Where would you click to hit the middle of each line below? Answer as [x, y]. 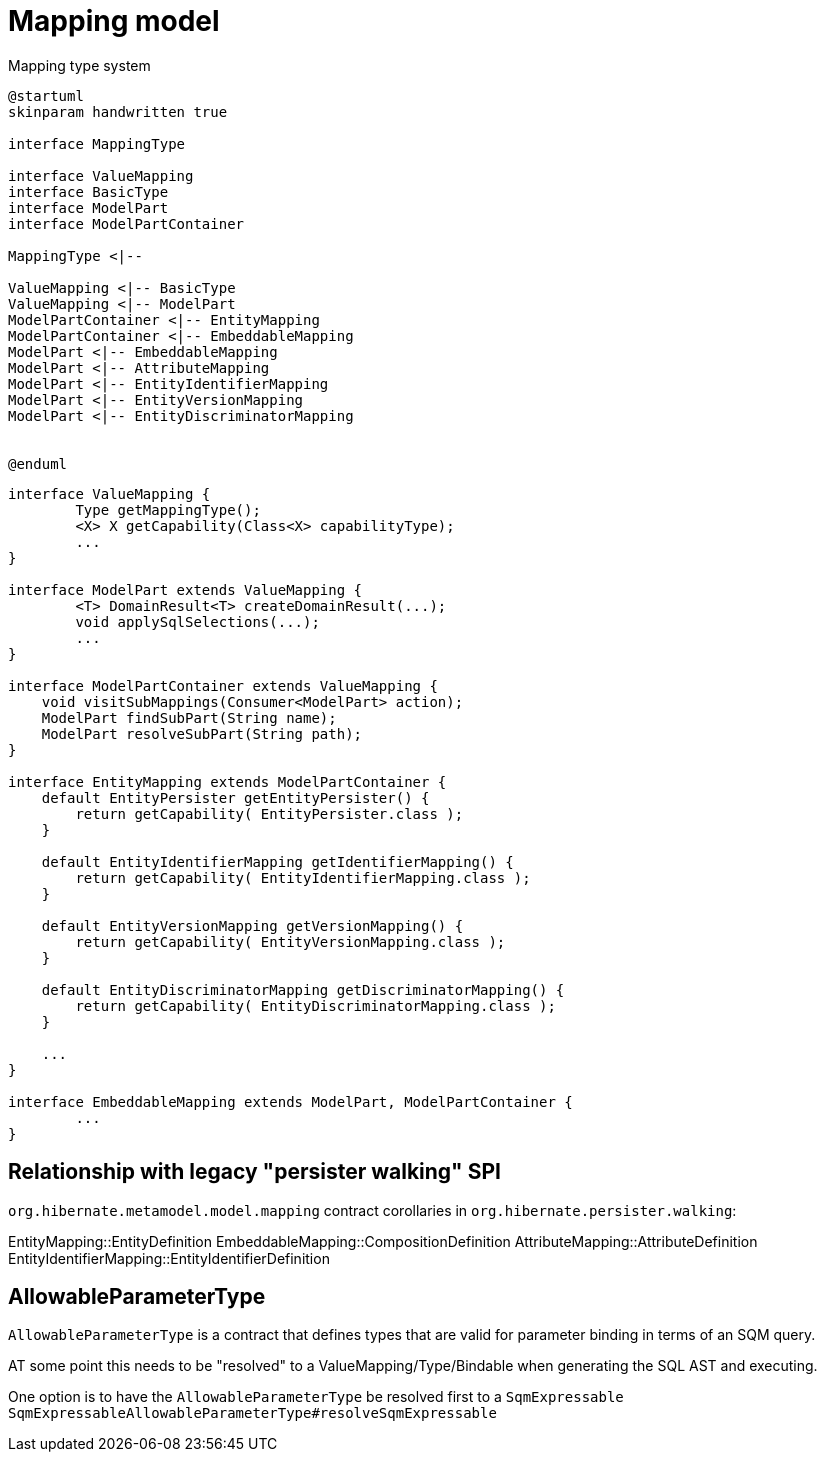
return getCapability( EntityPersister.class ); [269, 813]
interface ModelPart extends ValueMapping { [185, 589]
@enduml [38, 463]
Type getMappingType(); [168, 509]
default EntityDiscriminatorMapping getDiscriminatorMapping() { [303, 989]
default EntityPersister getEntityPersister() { [235, 797]
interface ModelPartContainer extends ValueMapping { [223, 685]
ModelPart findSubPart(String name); [189, 717]
